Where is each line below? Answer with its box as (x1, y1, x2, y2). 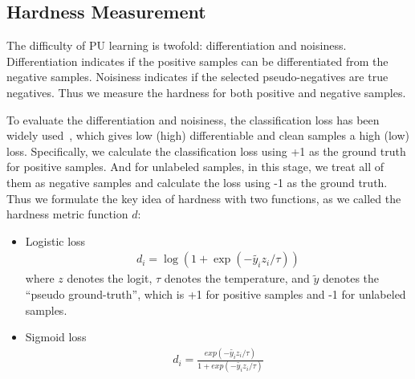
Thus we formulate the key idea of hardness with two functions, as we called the (6, 189, 401, 206)
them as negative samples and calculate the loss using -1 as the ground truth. (6, 173, 388, 190)
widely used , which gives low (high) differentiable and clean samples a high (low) (6, 127, 410, 144)
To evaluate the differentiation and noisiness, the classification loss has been (6, 111, 380, 128)
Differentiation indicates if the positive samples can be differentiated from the (6, 52, 389, 69)
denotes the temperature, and (164, 270, 310, 287)
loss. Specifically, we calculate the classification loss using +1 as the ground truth (6, 142, 406, 159)
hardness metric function (6, 206, 128, 222)
